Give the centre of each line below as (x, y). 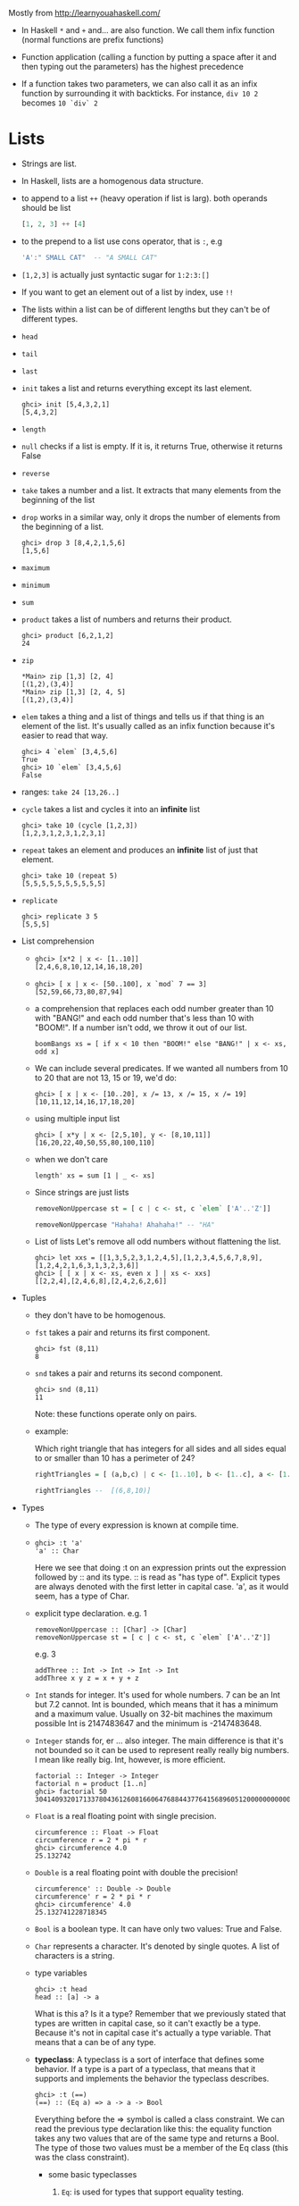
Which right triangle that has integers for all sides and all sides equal (160, 1449)
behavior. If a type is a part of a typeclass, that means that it (145, 2069)
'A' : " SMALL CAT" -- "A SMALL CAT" (89, 257)
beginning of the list (58, 499)
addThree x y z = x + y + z (87, 1679)
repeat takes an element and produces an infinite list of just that (139, 850)
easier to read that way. (65, 735)
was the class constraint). (82, 2158)
